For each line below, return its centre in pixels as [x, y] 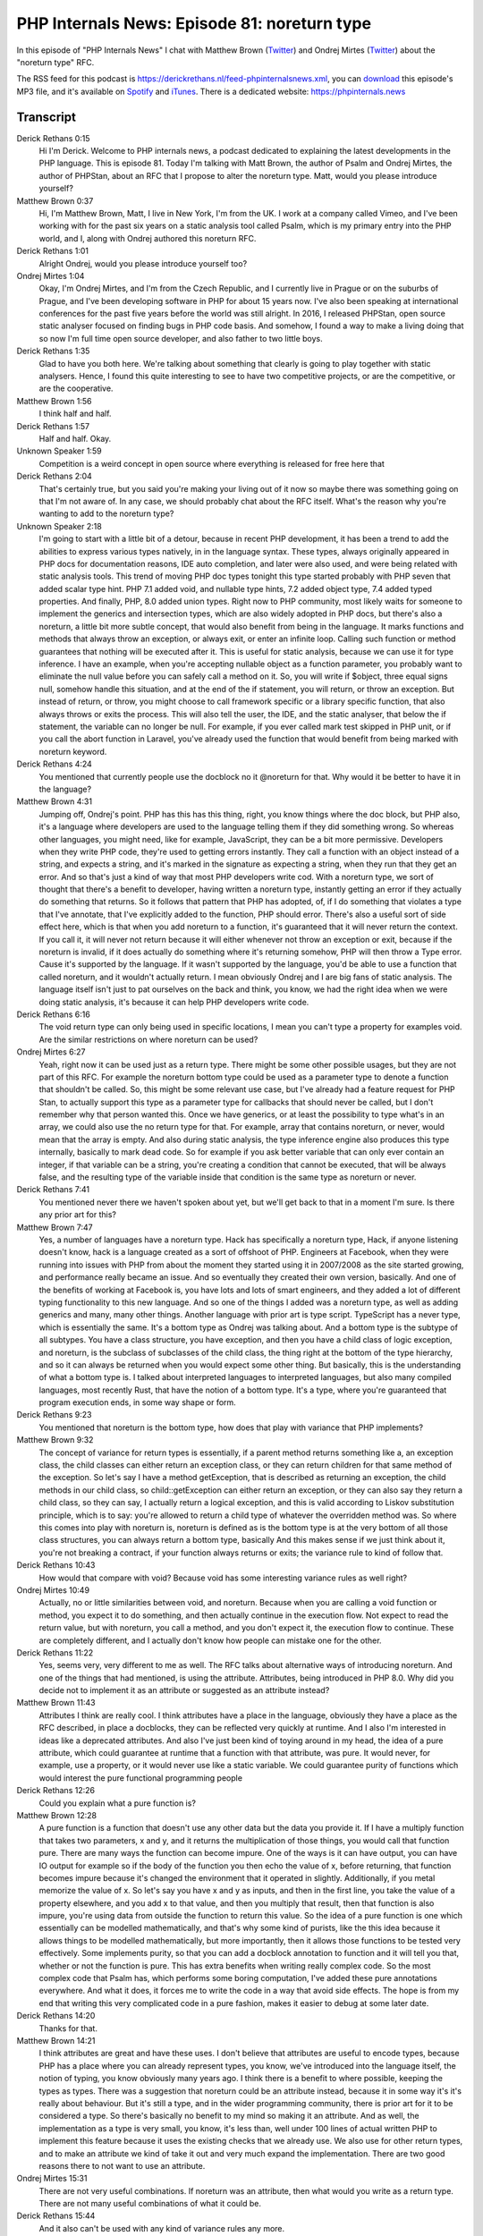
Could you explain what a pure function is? [118, 1803]
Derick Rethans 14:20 [56, 2016]
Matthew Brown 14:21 [56, 2041]
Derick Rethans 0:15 [53, 138]
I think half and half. [75, 414]
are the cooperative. [76, 388]
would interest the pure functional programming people [141, 1778]
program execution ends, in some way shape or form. [137, 1402]
